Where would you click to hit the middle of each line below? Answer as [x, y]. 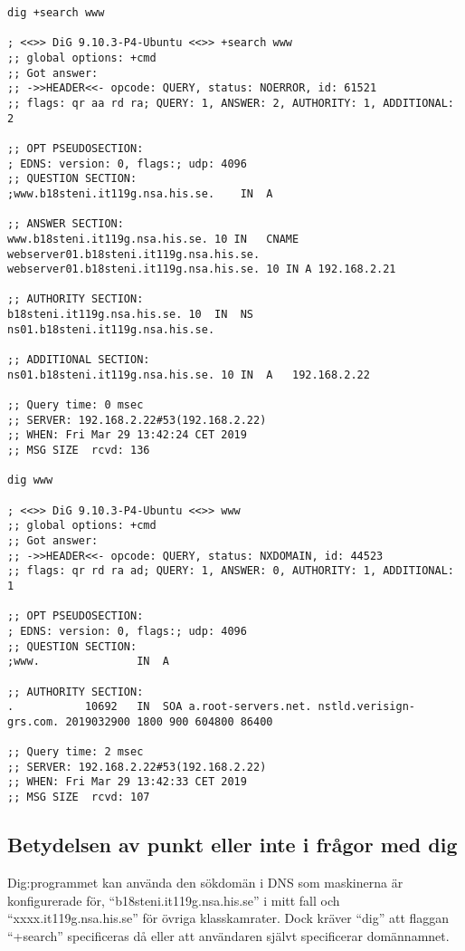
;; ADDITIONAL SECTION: [79, 360]
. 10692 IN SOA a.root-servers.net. [160, 707]
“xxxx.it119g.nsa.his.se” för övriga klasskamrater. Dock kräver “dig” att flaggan [228, 918]
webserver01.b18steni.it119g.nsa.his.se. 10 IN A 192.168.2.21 [202, 269]
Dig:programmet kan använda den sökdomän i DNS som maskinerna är [205, 882]
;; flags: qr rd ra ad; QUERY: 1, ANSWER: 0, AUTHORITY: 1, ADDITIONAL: [231, 571]
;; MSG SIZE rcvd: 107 [79, 797]
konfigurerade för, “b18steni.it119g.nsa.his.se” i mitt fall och [174, 900]
